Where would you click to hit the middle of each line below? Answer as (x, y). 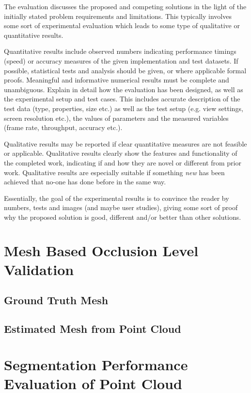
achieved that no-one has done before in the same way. (85, 182)
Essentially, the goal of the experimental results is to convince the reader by (117, 198)
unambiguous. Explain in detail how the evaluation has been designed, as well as (124, 89)
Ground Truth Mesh (56, 300)
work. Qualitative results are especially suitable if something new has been (114, 172)
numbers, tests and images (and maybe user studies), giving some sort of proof (121, 207)
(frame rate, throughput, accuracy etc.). (63, 127)
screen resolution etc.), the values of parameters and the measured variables (116, 118)
